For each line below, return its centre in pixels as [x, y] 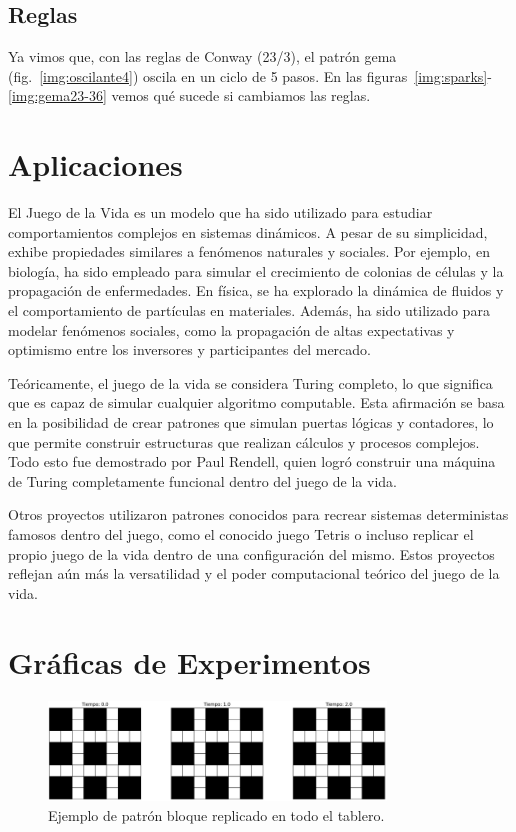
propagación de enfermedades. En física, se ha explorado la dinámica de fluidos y [256, 290]
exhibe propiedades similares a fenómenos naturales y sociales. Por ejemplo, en [249, 251]
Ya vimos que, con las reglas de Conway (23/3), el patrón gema [202, 56]
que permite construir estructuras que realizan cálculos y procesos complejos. [244, 441]
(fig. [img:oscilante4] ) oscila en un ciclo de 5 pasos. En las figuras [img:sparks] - [250, 75]
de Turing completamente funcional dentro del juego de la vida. [202, 480]
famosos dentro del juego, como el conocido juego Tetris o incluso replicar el [241, 534]
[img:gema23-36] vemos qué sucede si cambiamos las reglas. [189, 95]
